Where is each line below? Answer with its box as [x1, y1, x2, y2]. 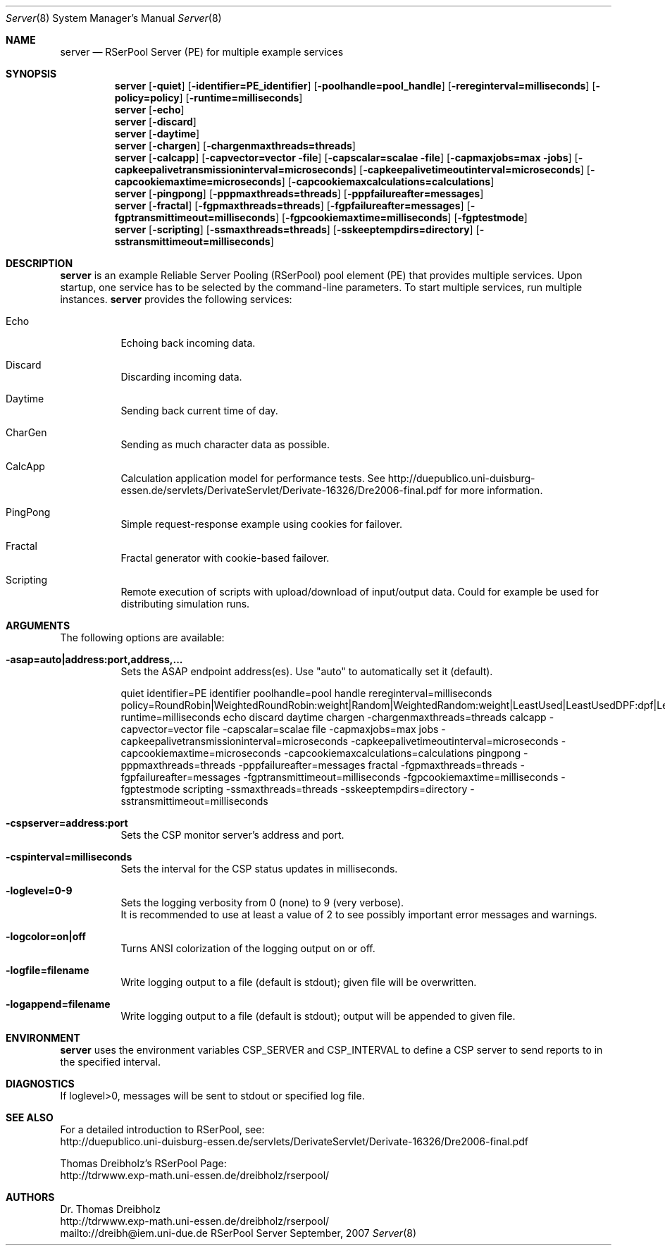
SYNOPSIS [6, 68, 57, 80]
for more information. [445, 484, 543, 496]
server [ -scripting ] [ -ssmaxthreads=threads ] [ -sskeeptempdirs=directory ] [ [114, 223, 480, 235]
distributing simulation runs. [120, 598, 250, 610]
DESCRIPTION [6, 257, 73, 269]
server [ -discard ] [114, 116, 197, 128]
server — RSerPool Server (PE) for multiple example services [60, 46, 344, 58]
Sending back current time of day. [120, 405, 278, 417]
